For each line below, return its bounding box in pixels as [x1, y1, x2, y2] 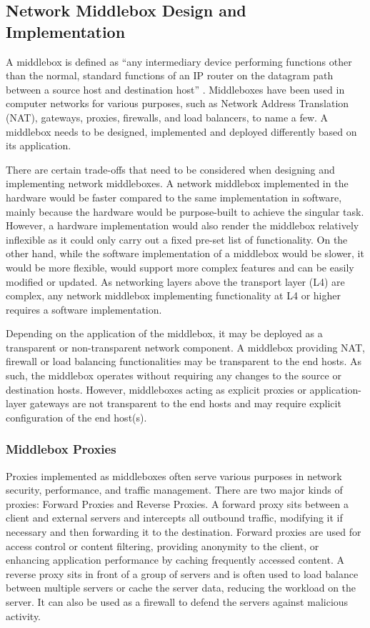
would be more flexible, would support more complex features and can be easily [6, 259, 354, 274]
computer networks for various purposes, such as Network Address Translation [6, 96, 349, 111]
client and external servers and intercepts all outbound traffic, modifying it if [6, 510, 343, 525]
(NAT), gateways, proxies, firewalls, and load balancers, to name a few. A [6, 109, 329, 124]
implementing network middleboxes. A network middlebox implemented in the [6, 176, 349, 191]
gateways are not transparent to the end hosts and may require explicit [29, 396, 341, 411]
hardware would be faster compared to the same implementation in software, [6, 189, 342, 204]
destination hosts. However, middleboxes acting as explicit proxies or [6, 382, 306, 397]
